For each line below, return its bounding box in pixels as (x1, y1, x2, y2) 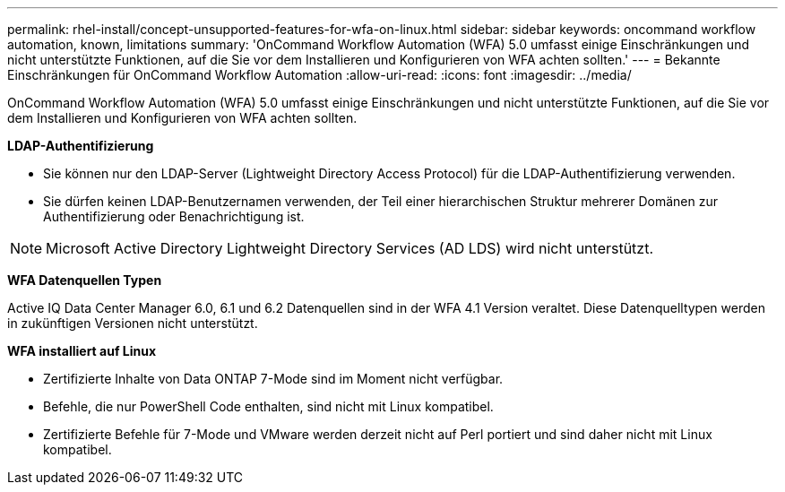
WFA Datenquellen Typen (7, 272, 162, 288)
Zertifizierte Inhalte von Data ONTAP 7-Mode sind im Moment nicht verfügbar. (43, 371, 504, 386)
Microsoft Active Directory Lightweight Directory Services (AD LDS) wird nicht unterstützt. (46, 239, 654, 257)
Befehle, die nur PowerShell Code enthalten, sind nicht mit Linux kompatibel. (43, 399, 494, 414)
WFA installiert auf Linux (7, 343, 157, 358)
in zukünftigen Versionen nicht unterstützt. (7, 315, 258, 331)
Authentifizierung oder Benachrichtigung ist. (43, 209, 305, 224)
